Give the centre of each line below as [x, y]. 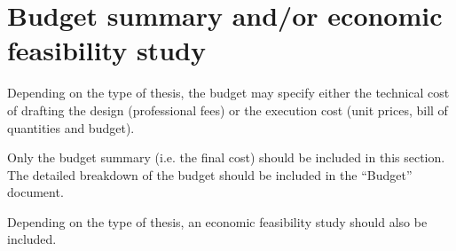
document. [35, 192]
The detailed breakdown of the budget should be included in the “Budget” [210, 174]
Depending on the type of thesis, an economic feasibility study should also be [217, 221]
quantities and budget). [71, 127]
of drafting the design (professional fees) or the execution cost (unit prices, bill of [228, 110]
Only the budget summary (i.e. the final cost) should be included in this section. [226, 157]
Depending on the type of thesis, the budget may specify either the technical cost [228, 93]
